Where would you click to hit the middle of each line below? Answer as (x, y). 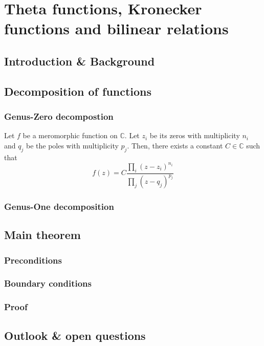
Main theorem (42, 235)
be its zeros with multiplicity (195, 135)
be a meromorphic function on (70, 135)
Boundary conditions (48, 283)
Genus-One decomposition (59, 206)
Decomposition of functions (78, 91)
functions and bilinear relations (116, 28)
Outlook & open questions (75, 335)
